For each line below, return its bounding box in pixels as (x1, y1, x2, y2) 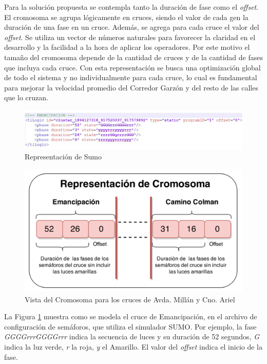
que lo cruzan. (4, 92, 48, 103)
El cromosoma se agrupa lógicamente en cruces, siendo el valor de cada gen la (4, 11, 249, 22)
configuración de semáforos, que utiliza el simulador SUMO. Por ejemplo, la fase (4, 321, 257, 332)
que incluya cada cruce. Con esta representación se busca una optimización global (4, 62, 261, 72)
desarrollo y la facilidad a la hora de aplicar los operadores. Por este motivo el (4, 42, 250, 52)
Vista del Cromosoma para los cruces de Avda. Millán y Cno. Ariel (25, 294, 235, 304)
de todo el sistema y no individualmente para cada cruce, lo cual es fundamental (4, 72, 257, 83)
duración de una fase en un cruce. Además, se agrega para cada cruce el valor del (4, 22, 259, 32)
